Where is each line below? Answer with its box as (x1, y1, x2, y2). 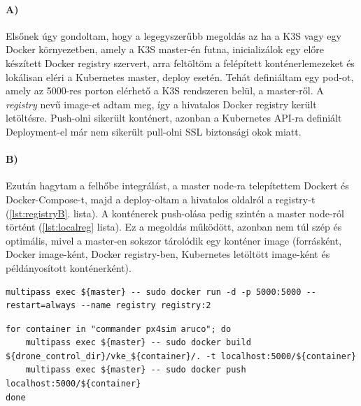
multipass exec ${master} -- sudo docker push (25, 365, 246, 375)
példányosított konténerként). (6, 260, 132, 275)
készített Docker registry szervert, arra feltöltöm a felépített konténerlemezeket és (6, 55, 355, 70)
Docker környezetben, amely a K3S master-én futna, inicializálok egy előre (6, 42, 325, 57)
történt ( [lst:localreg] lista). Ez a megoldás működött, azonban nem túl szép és (6, 219, 342, 234)
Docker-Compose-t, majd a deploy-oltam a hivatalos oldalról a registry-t (6, 191, 316, 206)
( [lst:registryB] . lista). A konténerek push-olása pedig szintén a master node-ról (6, 205, 344, 220)
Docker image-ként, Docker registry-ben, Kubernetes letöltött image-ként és (6, 247, 330, 261)
